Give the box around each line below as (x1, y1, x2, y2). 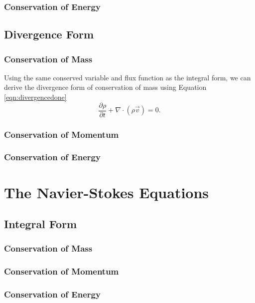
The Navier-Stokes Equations (4, 182, 209, 202)
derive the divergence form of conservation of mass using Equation (4, 82, 207, 92)
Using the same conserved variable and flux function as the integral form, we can (4, 72, 251, 82)
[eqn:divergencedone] (4, 92, 67, 102)
